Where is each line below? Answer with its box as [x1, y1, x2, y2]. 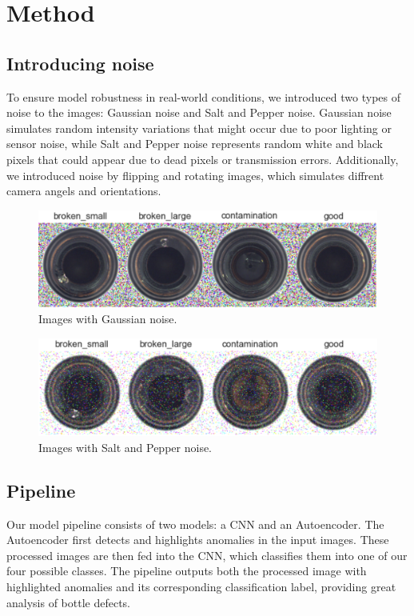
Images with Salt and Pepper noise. [38, 438, 212, 455]
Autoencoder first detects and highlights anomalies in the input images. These [6, 531, 389, 548]
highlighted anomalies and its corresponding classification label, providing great [6, 578, 396, 594]
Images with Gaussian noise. [38, 310, 177, 327]
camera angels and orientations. [6, 182, 161, 199]
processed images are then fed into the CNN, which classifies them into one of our [6, 546, 408, 563]
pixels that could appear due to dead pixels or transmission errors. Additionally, [6, 150, 399, 167]
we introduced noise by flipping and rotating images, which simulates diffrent [6, 166, 384, 183]
